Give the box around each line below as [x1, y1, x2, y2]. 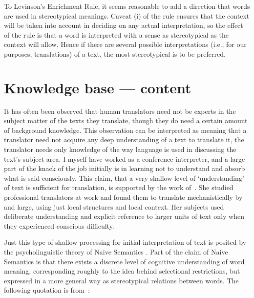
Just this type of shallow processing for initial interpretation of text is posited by [4, 237, 246, 247]
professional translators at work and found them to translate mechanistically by [4, 192, 243, 202]
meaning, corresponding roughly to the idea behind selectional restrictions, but [4, 266, 240, 276]
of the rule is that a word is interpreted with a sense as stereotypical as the [4, 29, 229, 40]
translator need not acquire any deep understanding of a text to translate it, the [4, 134, 244, 145]
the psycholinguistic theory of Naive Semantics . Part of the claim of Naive [4, 247, 228, 256]
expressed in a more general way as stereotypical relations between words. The [4, 275, 239, 285]
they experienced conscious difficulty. [4, 220, 114, 231]
